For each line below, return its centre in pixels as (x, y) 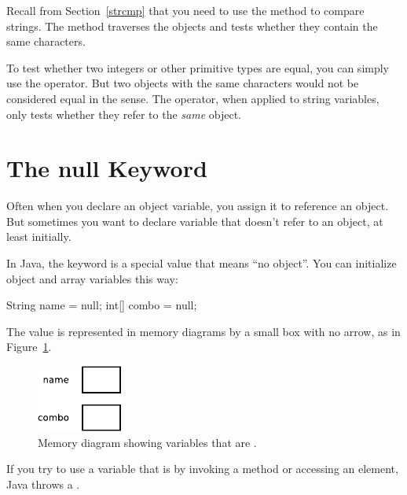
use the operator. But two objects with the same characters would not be (183, 83)
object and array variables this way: (92, 278)
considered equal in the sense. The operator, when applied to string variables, (193, 98)
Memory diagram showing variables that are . (147, 442)
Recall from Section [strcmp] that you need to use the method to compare (185, 10)
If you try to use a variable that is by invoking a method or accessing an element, (202, 469)
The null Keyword (107, 168)
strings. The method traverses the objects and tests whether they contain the (192, 26)
